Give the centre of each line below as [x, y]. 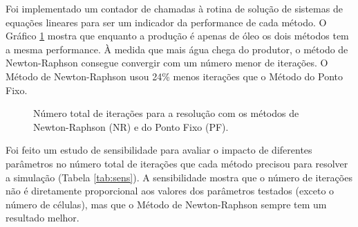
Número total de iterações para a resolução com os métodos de [166, 113]
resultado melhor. [43, 218]
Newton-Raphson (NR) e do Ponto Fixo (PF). [131, 126]
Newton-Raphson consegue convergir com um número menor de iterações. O [167, 63]
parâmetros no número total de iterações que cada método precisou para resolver [177, 163]
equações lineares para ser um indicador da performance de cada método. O [166, 22]
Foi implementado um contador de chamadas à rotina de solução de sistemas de [174, 8]
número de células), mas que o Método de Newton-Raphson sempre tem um [166, 204]
